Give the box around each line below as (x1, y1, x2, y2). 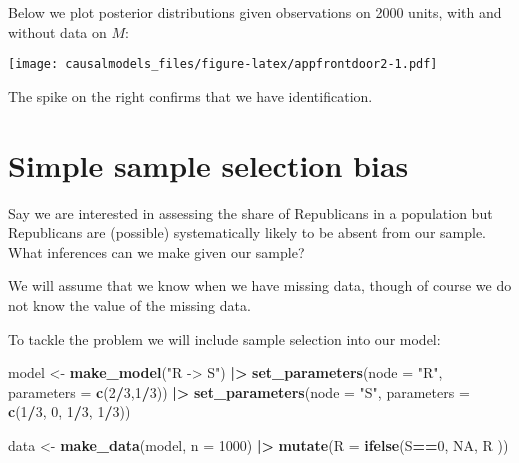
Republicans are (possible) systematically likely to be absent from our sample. (8, 222, 487, 243)
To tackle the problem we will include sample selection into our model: (8, 328, 441, 349)
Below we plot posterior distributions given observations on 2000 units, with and (8, 2, 502, 22)
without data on (8, 21, 107, 42)
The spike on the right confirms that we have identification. (8, 85, 373, 106)
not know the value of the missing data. (8, 294, 251, 315)
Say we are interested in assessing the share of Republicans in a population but (8, 202, 493, 223)
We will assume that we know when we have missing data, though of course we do (8, 275, 512, 296)
